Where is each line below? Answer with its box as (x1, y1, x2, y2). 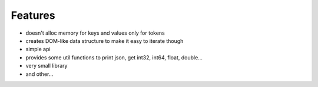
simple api (25, 46, 51, 53)
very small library (25, 62, 68, 69)
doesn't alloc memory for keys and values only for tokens (25, 29, 165, 36)
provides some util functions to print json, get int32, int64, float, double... (25, 53, 203, 61)
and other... (25, 71, 54, 78)
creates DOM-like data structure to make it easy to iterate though (25, 37, 184, 44)
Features (11, 9, 55, 22)
